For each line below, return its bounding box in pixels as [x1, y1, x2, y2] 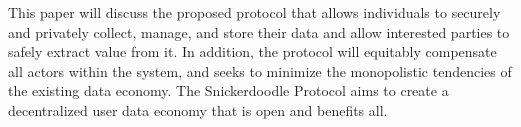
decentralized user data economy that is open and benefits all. [8, 99, 388, 120]
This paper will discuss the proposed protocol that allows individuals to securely [8, 2, 501, 22]
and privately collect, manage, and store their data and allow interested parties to [8, 21, 510, 42]
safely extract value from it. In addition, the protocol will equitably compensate [8, 41, 497, 62]
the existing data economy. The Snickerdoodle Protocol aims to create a [8, 80, 449, 101]
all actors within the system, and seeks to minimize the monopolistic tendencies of [8, 60, 512, 81]
